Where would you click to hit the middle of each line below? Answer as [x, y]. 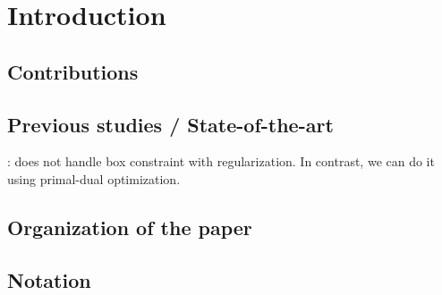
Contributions [73, 71]
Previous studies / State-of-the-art [170, 124]
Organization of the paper [130, 227]
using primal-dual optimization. [94, 178]
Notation [49, 279]
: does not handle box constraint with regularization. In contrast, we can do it [221, 161]
